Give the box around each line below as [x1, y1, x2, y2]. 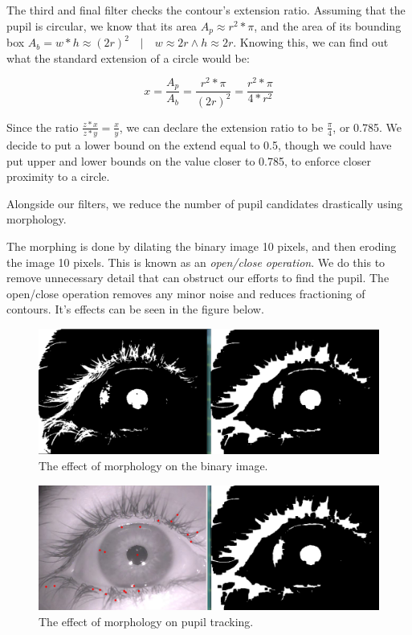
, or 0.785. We [332, 118, 402, 135]
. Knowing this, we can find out [233, 34, 389, 51]
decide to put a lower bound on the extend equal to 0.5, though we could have [6, 137, 392, 154]
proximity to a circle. [6, 168, 110, 185]
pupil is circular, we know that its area [6, 17, 198, 34]
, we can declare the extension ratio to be [119, 118, 324, 135]
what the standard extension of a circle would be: [6, 49, 250, 66]
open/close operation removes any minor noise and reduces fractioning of [6, 285, 365, 301]
